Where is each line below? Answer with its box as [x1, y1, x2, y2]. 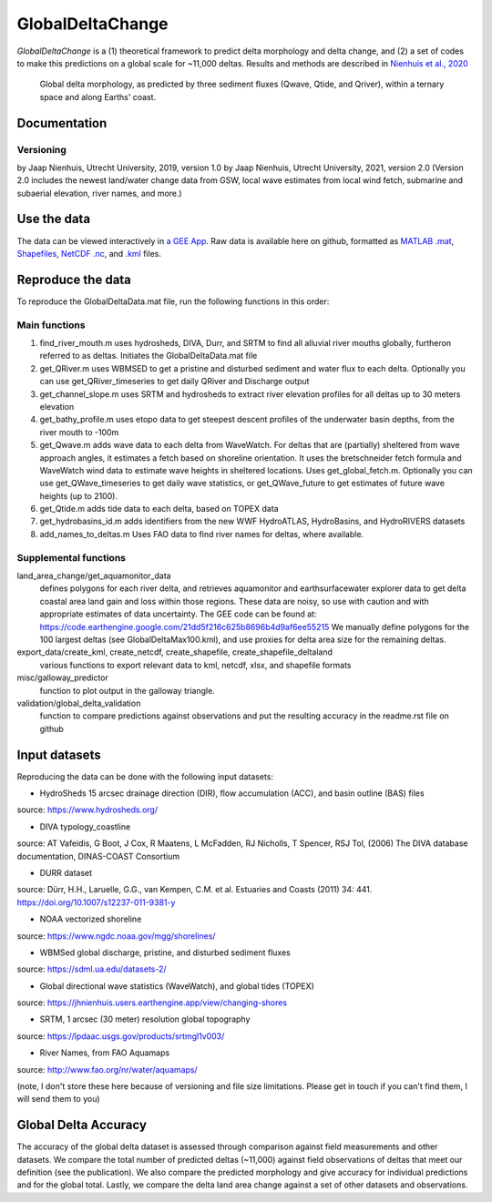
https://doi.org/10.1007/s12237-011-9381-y [16, 897, 176, 908]
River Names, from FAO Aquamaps [39, 1047, 170, 1058]
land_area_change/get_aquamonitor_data [16, 570, 172, 581]
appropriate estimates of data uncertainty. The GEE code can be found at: [39, 608, 317, 619]
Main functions [16, 319, 86, 331]
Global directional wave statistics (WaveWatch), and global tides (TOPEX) [39, 980, 314, 992]
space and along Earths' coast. [39, 91, 157, 102]
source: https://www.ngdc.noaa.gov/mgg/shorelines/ [16, 930, 216, 942]
